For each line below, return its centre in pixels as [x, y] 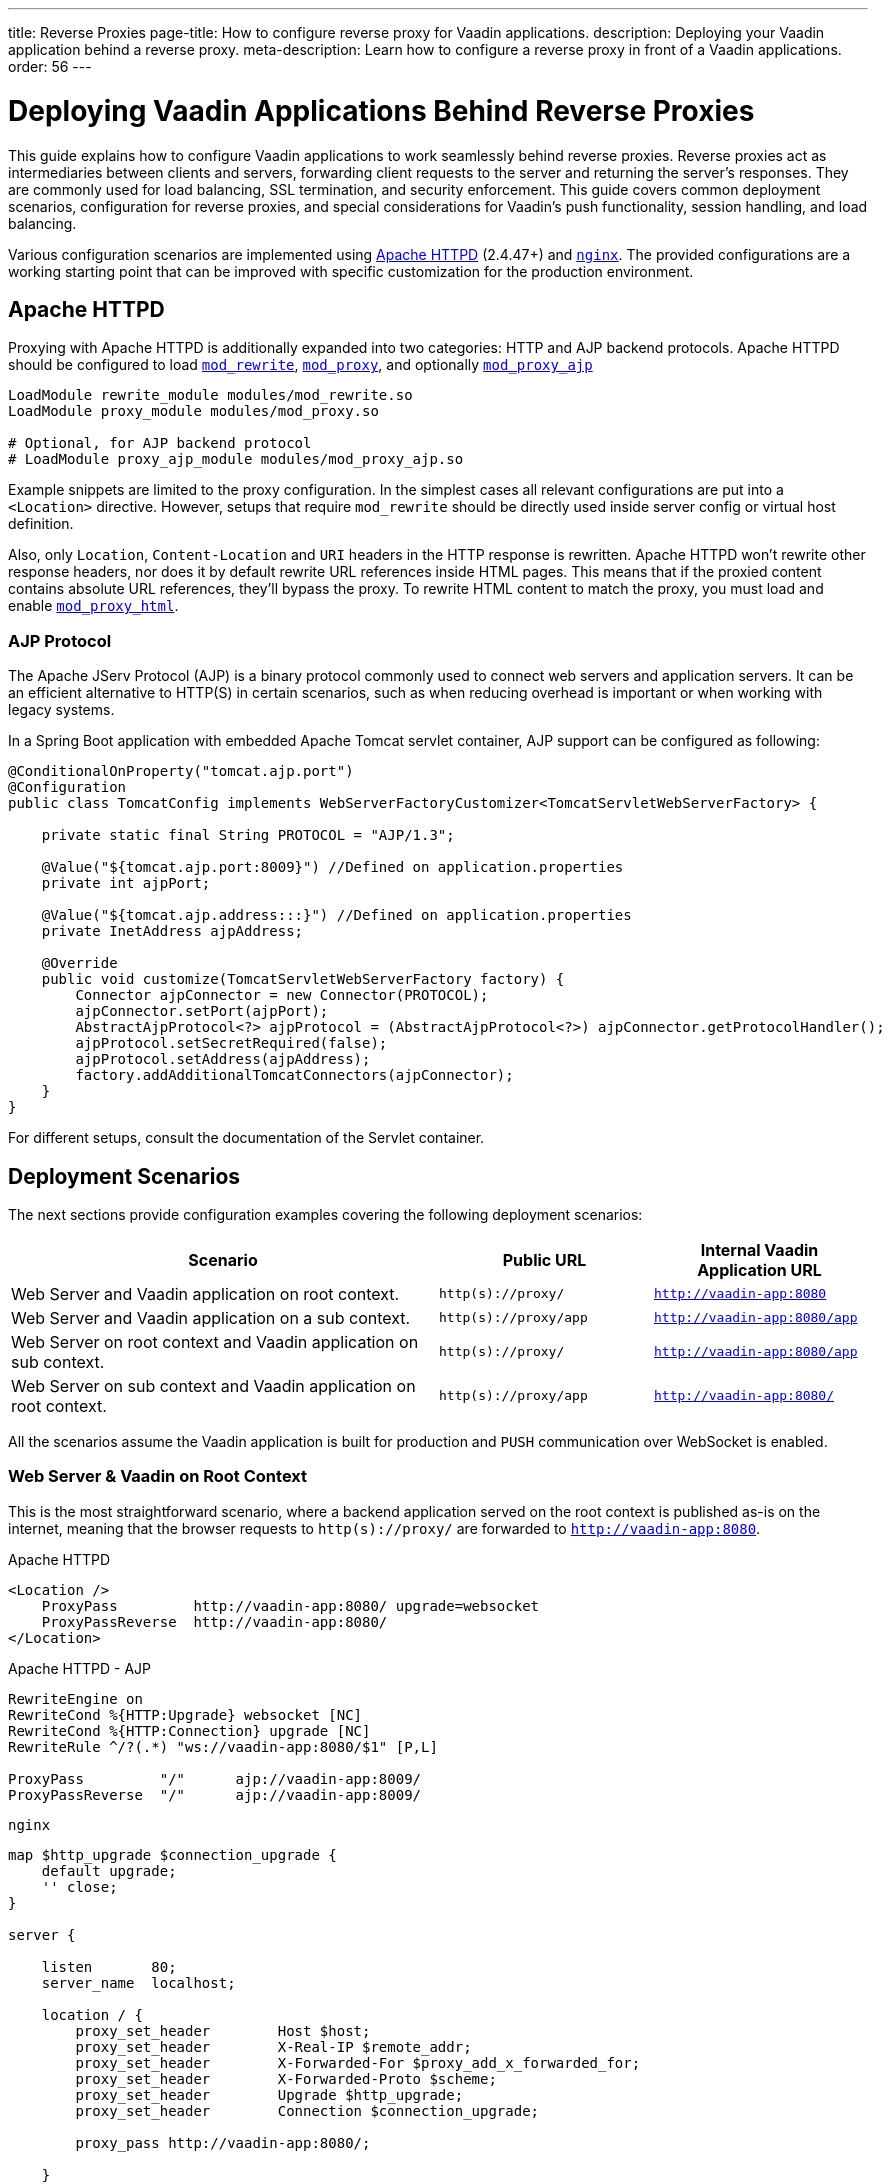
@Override [79, 963]
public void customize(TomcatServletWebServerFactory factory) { [303, 979]
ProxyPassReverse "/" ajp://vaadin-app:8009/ [215, 1794]
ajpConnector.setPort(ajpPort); [202, 1011]
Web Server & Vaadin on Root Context [158, 1476]
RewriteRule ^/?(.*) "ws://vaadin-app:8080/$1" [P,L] [223, 1746]
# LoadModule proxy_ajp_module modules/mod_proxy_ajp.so [236, 459]
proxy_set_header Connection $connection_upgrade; [307, 2110]
